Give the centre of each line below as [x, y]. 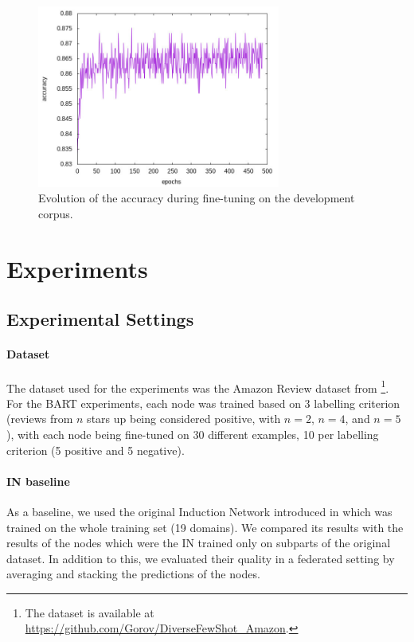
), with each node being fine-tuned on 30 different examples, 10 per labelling [193, 434]
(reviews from [40, 419]
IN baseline [38, 481]
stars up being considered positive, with [184, 419]
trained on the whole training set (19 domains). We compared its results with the [205, 527]
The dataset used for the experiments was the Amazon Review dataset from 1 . [198, 386]
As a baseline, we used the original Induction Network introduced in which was [199, 511]
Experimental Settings [100, 319]
